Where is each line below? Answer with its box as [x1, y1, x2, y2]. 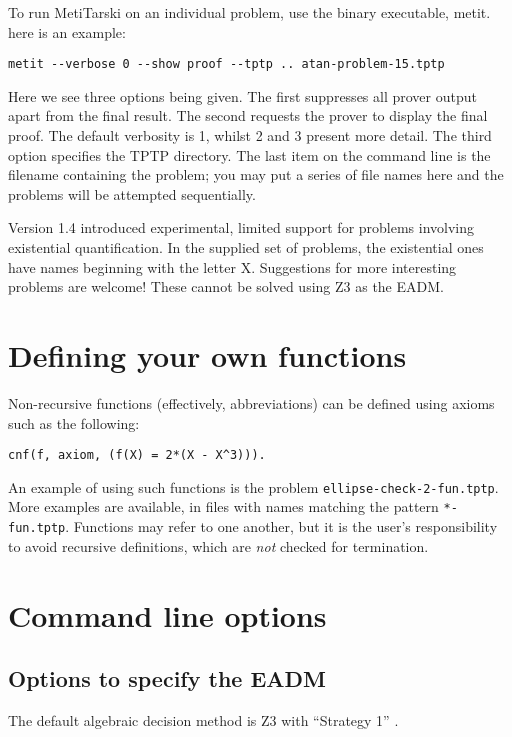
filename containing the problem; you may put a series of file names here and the [8, 164, 504, 185]
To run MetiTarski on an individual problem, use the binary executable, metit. [8, 2, 491, 22]
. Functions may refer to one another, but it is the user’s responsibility [65, 516, 498, 537]
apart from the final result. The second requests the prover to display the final [8, 105, 488, 126]
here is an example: [8, 21, 126, 42]
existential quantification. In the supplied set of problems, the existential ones [8, 237, 484, 257]
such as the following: [8, 412, 140, 433]
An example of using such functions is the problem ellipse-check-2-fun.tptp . [8, 476, 499, 497]
